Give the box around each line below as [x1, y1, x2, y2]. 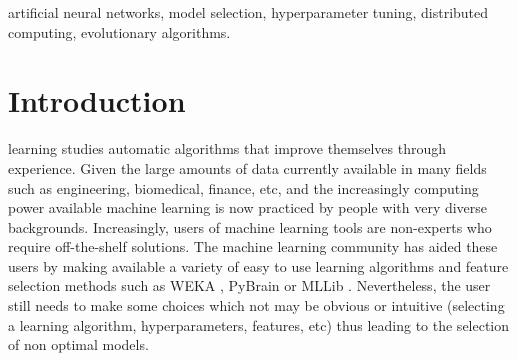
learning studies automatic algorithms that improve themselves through [8, 138, 447, 159]
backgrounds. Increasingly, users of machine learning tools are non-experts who [8, 216, 492, 237]
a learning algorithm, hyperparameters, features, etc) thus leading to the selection [8, 314, 510, 335]
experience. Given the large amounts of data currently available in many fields [8, 157, 487, 178]
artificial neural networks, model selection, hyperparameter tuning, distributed [8, 2, 489, 22]
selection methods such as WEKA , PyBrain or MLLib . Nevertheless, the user [8, 275, 491, 296]
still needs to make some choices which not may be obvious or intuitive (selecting [8, 295, 505, 316]
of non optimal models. [8, 334, 149, 355]
